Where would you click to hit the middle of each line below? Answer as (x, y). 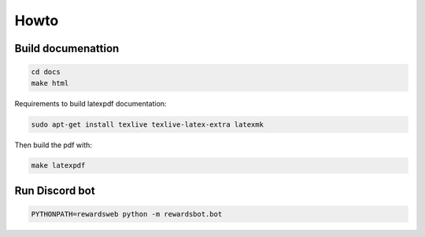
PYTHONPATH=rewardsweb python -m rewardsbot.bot (127, 214)
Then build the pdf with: (53, 145)
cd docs (46, 72)
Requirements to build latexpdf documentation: (91, 103)
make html (50, 83)
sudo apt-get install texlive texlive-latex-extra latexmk (147, 124)
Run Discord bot (55, 190)
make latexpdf (58, 166)
